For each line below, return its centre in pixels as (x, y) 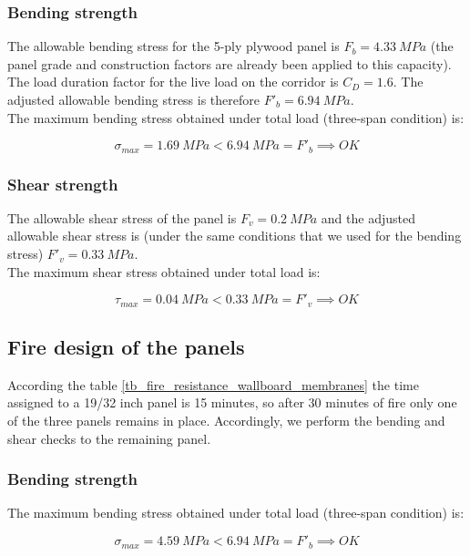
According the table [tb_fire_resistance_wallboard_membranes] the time (213, 384)
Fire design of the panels (126, 347)
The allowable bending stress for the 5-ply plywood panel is (174, 46)
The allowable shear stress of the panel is (122, 217)
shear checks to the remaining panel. (109, 438)
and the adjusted (368, 217)
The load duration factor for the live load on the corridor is (173, 82)
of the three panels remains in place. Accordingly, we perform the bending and (226, 421)
